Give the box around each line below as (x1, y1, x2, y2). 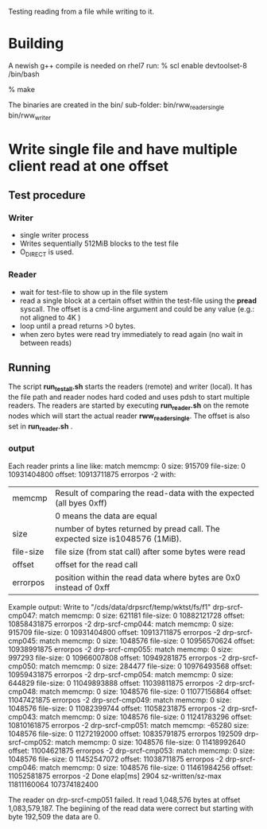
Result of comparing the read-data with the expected (55, 487, 254, 498)
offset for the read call (55, 559, 138, 570)
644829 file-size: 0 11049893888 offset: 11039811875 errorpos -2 (8, 678, 223, 688)
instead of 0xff (55, 582, 110, 593)
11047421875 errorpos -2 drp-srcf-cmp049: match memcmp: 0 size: (8, 695, 232, 704)
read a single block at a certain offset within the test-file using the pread (19, 296, 257, 305)
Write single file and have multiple (8, 140, 238, 158)
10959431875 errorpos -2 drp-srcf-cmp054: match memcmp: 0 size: (8, 669, 234, 679)
